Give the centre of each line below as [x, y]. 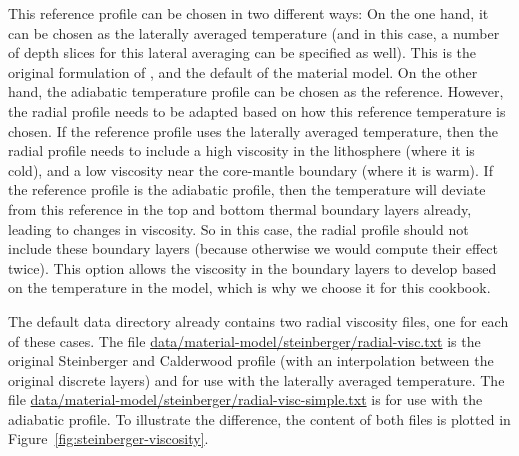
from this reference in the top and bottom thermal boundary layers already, [240, 208]
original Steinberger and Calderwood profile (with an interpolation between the [251, 360]
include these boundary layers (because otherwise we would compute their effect [253, 248]
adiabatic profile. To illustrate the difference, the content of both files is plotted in [259, 418]
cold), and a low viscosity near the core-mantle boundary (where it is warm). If [250, 169]
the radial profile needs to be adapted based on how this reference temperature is [257, 110]
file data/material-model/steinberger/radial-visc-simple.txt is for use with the [245, 399]
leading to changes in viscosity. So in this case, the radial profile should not [238, 228]
